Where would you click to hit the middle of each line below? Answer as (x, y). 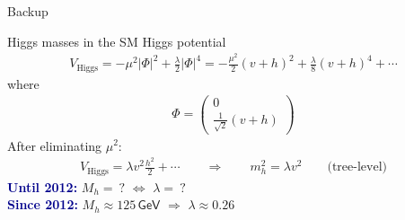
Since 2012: (43, 204)
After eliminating (55, 145)
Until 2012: (43, 186)
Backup (28, 11)
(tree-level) (357, 167)
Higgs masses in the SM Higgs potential (117, 41)
